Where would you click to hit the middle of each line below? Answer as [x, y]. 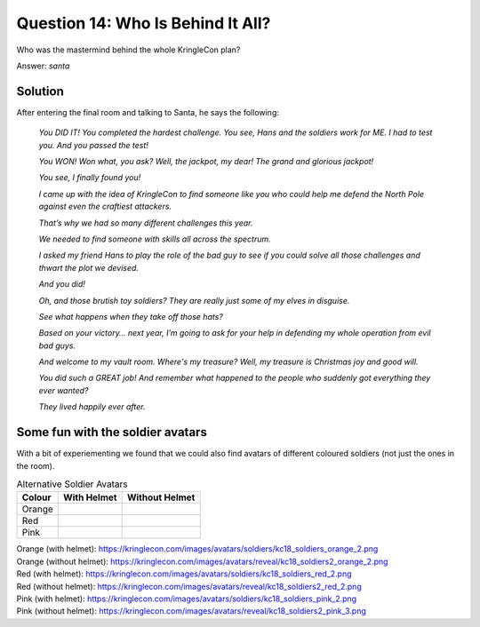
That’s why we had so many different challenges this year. [146, 223]
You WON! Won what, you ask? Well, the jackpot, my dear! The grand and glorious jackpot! [206, 162]
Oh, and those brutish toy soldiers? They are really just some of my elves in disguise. [194, 300]
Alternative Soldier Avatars [72, 484]
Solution [40, 91]
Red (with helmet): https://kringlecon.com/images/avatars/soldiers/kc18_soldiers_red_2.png [184, 574]
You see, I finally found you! [90, 178]
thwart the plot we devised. [89, 267]
